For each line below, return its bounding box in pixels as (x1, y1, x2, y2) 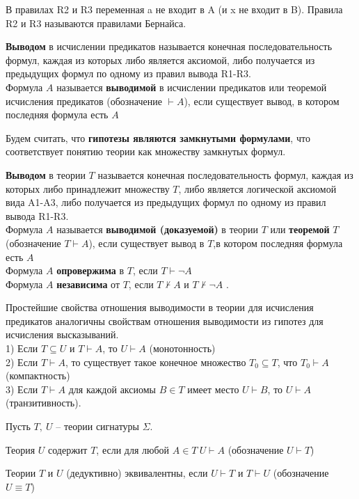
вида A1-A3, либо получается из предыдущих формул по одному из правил (6, 195, 326, 209)
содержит (48, 442, 88, 457)
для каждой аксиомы (68, 381, 157, 396)
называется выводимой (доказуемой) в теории (56, 222, 258, 237)
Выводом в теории (6, 167, 86, 182)
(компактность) (6, 368, 70, 383)
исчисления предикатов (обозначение (6, 93, 162, 108)
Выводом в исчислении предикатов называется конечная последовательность (6, 39, 333, 54)
